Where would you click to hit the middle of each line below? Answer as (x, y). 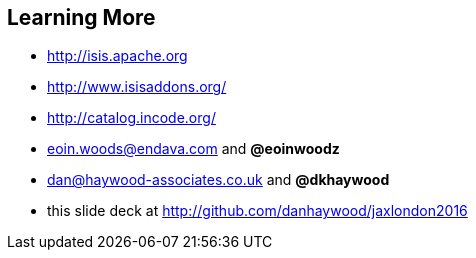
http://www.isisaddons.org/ (137, 87)
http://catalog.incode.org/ (131, 118)
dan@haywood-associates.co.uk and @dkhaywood (218, 180)
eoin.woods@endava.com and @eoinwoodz (193, 149)
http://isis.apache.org (117, 56)
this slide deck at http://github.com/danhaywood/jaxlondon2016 (257, 211)
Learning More (81, 17)
